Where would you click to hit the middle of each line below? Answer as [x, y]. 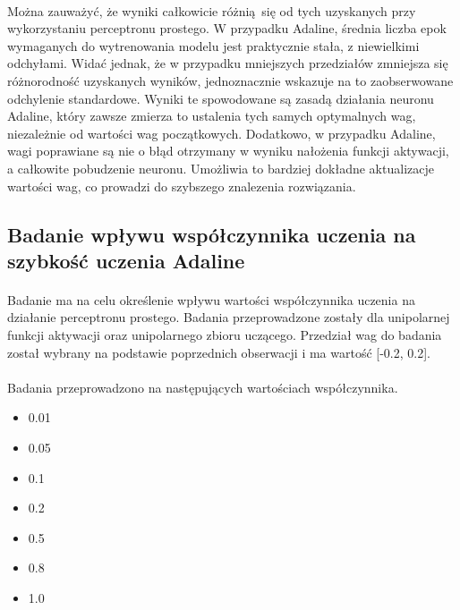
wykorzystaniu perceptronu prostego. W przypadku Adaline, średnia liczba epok [227, 28]
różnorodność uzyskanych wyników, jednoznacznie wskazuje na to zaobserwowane [230, 80]
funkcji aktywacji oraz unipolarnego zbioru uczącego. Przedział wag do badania [225, 335]
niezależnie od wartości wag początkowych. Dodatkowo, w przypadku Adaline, [221, 133]
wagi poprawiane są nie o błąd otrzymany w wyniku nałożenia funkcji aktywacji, [228, 151]
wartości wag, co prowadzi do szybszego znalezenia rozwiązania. [182, 186]
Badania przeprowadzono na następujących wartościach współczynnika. [203, 387]
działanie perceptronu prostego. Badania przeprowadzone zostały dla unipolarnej [229, 317]
